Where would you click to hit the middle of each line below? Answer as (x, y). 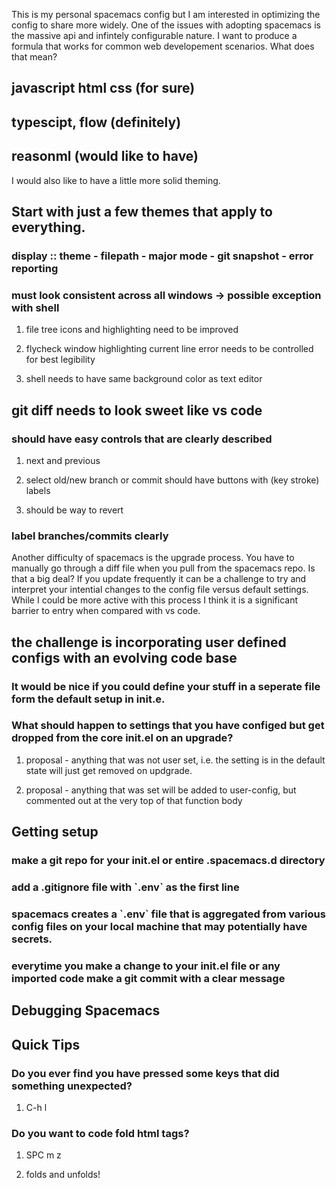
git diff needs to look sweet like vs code (137, 410)
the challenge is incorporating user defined (149, 642)
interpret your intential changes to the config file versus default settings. (160, 590)
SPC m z (43, 1155)
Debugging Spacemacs (86, 1010)
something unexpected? (72, 1086)
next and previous (63, 460)
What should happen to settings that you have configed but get (168, 726)
